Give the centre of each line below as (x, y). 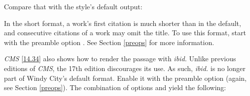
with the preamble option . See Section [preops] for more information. (109, 42)
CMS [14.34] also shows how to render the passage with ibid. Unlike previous (120, 59)
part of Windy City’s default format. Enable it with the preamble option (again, (125, 78)
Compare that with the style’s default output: (73, 6)
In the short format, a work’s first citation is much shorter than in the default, (123, 23)
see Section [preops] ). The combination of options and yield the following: (115, 87)
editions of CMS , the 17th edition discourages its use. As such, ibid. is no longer (125, 68)
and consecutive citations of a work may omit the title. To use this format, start (125, 33)
